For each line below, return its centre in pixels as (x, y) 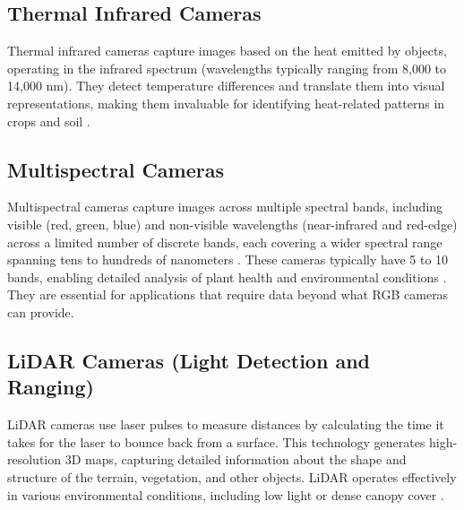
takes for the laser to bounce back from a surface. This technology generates (216, 441)
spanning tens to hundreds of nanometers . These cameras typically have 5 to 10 (228, 259)
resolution (34, 459)
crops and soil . (49, 121)
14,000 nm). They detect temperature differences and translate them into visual (226, 86)
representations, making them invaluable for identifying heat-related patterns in (226, 103)
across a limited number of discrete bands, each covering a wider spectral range (225, 242)
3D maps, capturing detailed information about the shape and (236, 459)
